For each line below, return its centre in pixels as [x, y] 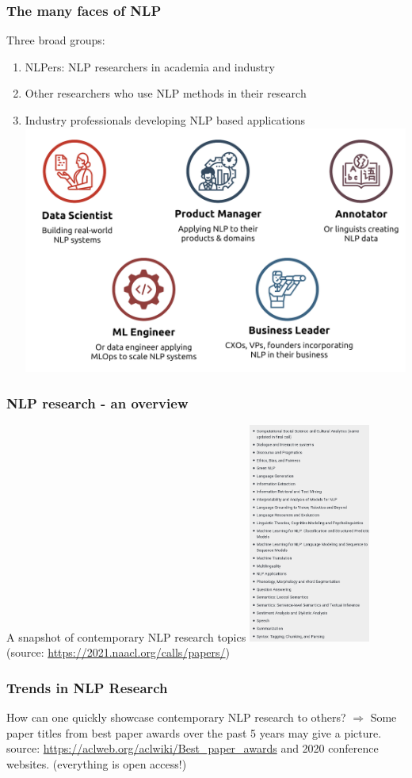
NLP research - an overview [97, 402]
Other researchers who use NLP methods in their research [166, 93]
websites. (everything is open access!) [97, 764]
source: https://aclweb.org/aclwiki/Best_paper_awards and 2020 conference [193, 748]
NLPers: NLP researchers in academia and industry [150, 66]
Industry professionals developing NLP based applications [165, 120]
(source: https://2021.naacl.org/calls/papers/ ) [118, 652]
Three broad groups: [56, 40]
